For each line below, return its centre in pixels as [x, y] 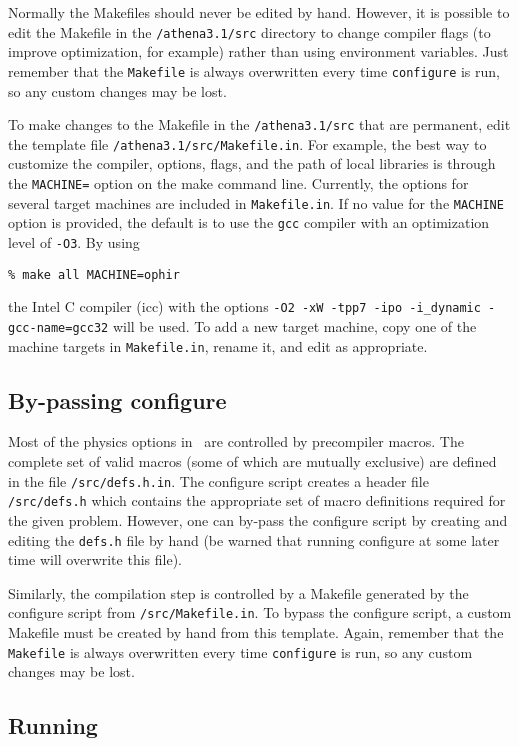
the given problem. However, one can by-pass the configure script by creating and [258, 519]
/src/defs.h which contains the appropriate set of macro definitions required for [257, 500]
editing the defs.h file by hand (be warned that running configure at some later [254, 539]
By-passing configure [117, 399]
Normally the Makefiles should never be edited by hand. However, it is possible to [259, 12]
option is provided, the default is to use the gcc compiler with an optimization [249, 222]
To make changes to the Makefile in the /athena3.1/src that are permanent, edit [259, 124]
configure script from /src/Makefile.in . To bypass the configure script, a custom [260, 612]
